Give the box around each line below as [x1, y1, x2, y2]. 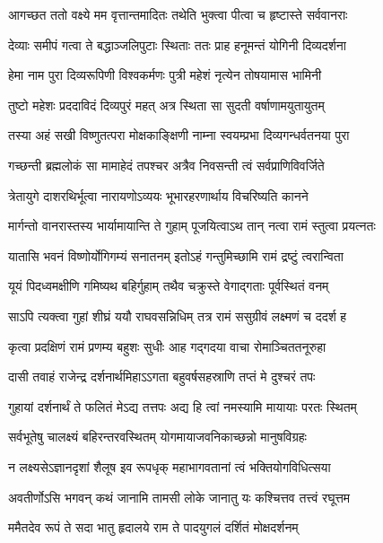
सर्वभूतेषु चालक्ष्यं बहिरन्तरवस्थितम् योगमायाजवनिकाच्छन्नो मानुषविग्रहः [8, 427, 307, 446]
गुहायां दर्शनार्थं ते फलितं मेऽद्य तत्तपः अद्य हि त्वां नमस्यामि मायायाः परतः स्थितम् [8, 397, 357, 416]
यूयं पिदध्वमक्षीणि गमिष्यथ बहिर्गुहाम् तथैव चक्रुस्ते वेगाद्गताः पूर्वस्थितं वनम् [8, 276, 329, 295]
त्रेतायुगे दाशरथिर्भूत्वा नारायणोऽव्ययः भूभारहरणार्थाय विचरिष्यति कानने [8, 186, 309, 205]
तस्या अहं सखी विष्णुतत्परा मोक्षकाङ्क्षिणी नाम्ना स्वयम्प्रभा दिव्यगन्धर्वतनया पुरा [8, 126, 350, 145]
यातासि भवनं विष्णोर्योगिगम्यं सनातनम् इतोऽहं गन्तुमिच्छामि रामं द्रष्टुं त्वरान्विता [8, 246, 344, 265]
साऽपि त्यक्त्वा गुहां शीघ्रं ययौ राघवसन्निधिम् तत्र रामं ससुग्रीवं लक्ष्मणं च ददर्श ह [8, 306, 347, 325]
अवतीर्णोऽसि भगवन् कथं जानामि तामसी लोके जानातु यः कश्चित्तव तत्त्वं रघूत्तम [8, 487, 351, 506]
